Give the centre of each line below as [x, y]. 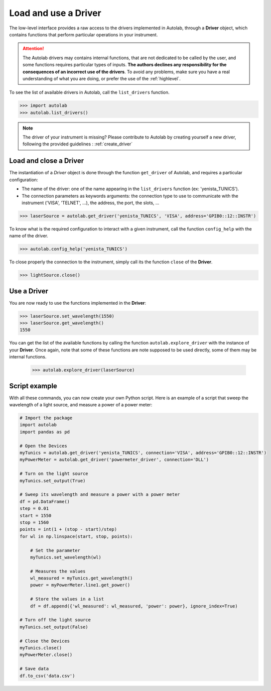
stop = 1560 [34, 522]
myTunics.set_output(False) [54, 627]
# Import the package [46, 418]
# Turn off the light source [55, 620]
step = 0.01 [34, 509]
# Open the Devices [43, 446]
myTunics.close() [41, 648]
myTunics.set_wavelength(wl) [66, 557]
